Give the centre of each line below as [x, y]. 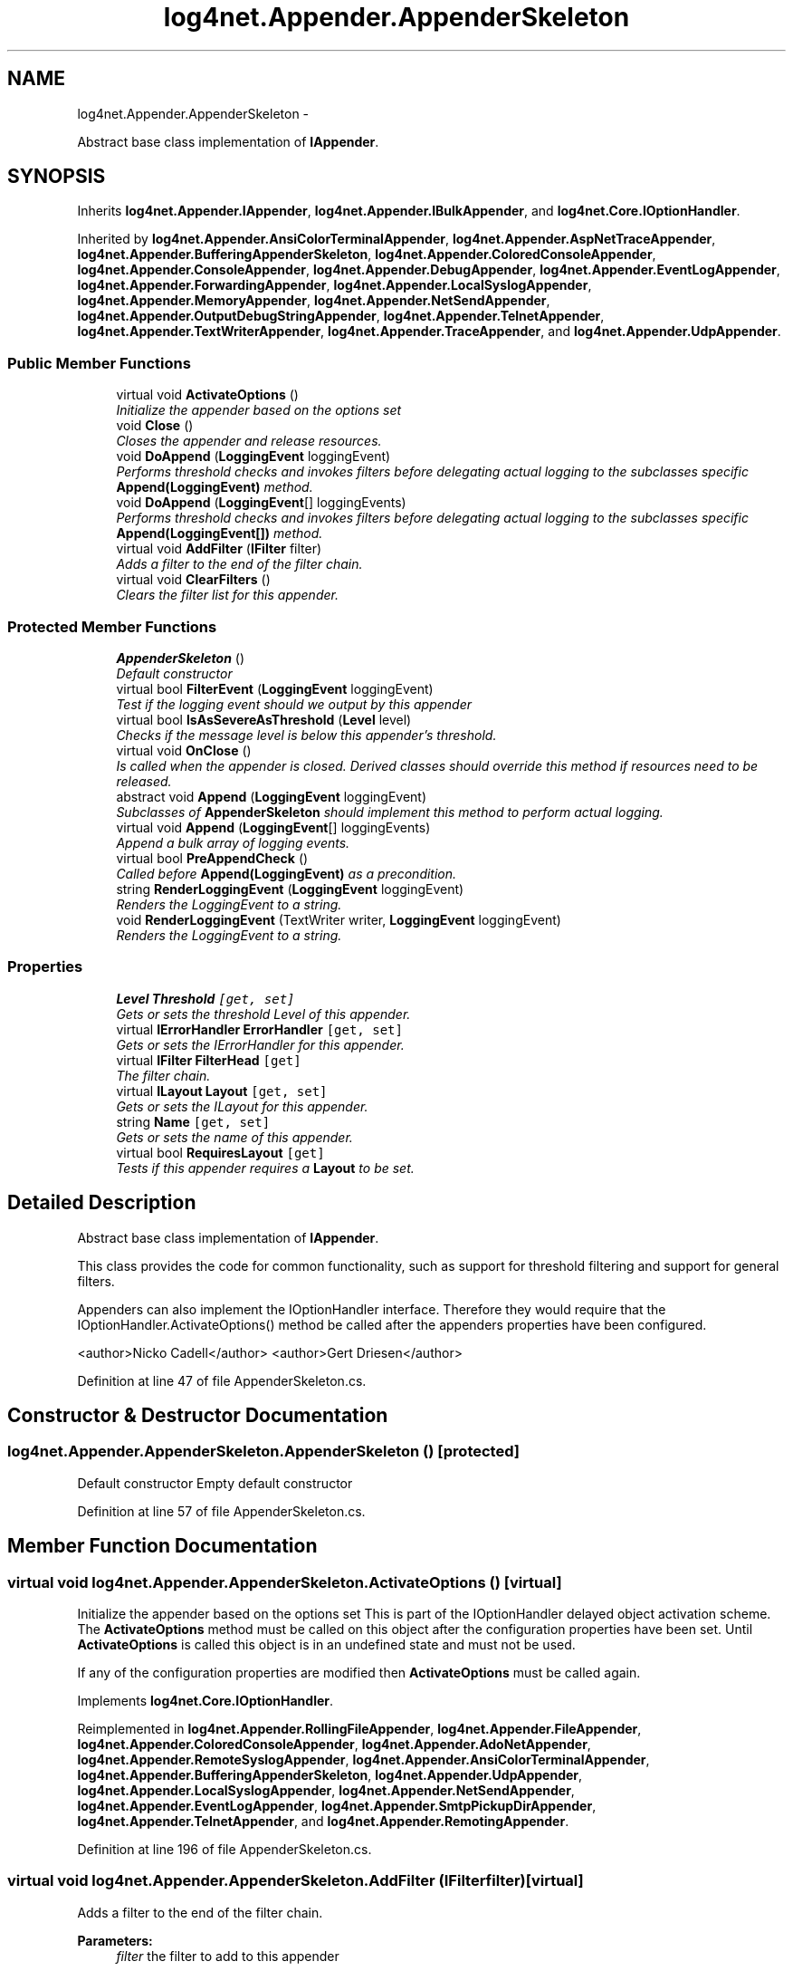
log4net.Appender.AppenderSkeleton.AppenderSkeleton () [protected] [263, 1452]
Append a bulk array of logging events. [233, 842]
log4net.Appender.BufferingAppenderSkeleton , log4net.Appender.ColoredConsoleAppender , [367, 255]
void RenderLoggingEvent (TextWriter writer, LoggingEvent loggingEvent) [339, 919]
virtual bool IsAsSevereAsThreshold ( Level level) [264, 719]
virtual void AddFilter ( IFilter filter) [219, 549]
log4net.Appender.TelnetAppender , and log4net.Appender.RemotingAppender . [323, 1821]
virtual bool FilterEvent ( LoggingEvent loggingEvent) [275, 688]
